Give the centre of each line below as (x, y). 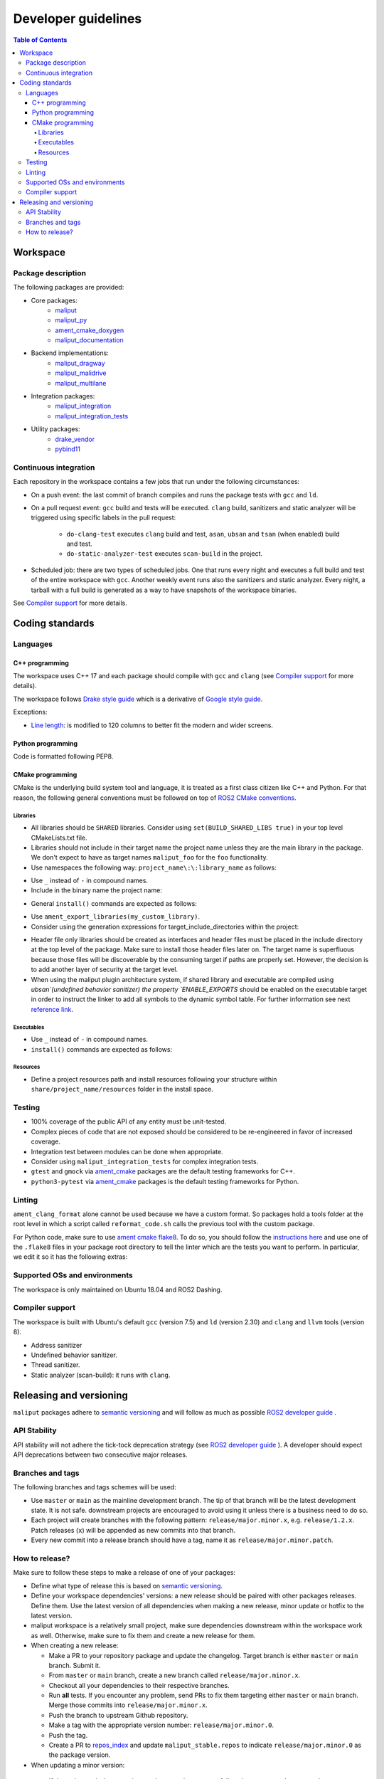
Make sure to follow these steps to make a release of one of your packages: (124, 1573)
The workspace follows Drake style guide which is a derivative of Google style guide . (138, 699)
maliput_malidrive (81, 373)
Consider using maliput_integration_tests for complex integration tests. (145, 1161)
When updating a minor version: (78, 1765)
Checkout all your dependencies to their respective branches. (139, 1685)
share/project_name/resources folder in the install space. (122, 1089)
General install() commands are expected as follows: (114, 903)
